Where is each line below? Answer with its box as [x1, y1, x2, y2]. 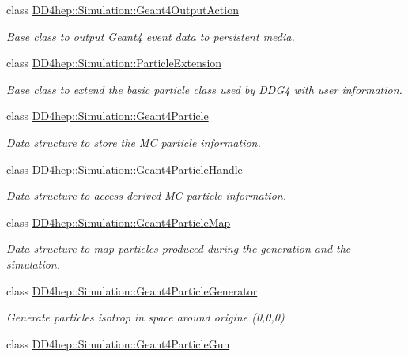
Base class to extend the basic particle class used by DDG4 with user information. [6, 81, 402, 97]
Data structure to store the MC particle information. [6, 133, 261, 150]
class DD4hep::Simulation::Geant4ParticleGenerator [6, 282, 258, 299]
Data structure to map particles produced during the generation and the [6, 240, 351, 257]
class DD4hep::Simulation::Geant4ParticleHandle [6, 160, 243, 177]
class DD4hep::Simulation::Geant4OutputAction [6, 2, 239, 17]
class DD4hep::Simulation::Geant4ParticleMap [6, 213, 231, 230]
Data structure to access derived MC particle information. [6, 187, 286, 204]
